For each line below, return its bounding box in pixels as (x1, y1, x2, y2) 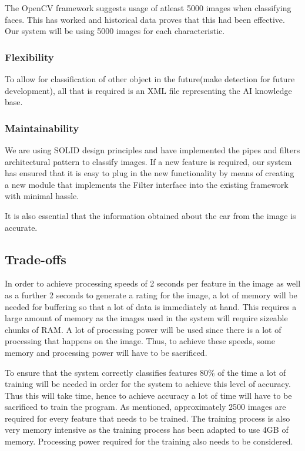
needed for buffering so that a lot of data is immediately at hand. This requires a (5, 300, 297, 312)
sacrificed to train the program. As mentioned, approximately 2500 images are (5, 400, 286, 413)
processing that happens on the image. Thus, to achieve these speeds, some (5, 335, 275, 347)
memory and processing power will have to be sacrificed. (5, 346, 207, 358)
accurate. (5, 221, 38, 233)
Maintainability (5, 120, 79, 135)
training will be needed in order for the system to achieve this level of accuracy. (5, 378, 291, 390)
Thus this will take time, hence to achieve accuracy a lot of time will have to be (5, 389, 292, 401)
